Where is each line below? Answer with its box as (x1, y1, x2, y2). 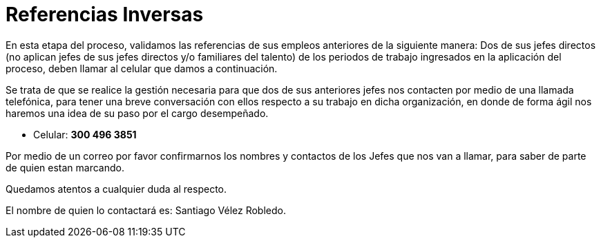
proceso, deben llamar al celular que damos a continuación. (6, 62, 278, 74)
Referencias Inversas (6, 3, 204, 26)
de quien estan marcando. (6, 161, 124, 173)
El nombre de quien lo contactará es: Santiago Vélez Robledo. (6, 204, 286, 216)
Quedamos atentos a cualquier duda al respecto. (6, 182, 227, 195)
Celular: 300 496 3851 (33, 128, 137, 140)
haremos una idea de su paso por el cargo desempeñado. (6, 107, 269, 119)
